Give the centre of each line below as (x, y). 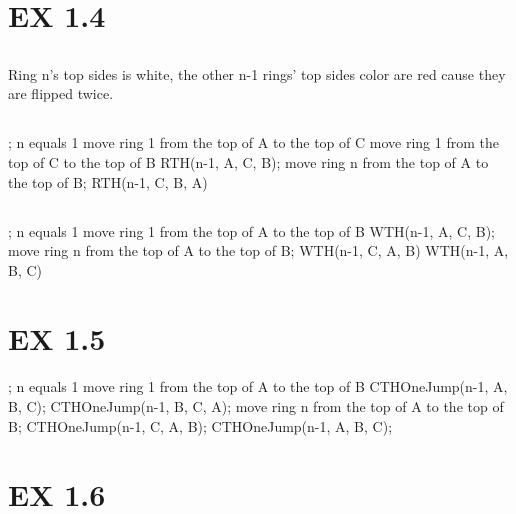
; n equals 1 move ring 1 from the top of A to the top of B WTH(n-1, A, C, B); (252, 230)
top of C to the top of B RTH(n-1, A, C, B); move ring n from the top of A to (248, 161)
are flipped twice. (61, 93)
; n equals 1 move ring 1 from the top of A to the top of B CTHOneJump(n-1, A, (258, 386)
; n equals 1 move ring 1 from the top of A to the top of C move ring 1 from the (253, 142)
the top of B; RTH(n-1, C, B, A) (108, 181)
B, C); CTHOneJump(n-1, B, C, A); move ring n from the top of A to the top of (256, 406)
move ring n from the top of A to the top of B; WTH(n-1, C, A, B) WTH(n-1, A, (258, 250)
